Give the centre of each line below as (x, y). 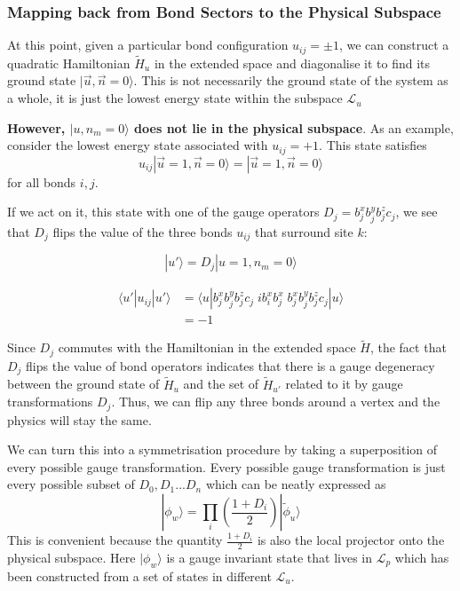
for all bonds (42, 181)
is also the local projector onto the (351, 540)
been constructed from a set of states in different (139, 575)
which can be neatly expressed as (296, 484)
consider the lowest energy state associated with (138, 145)
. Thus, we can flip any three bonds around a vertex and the (276, 402)
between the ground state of (83, 384)
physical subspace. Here (71, 557)
